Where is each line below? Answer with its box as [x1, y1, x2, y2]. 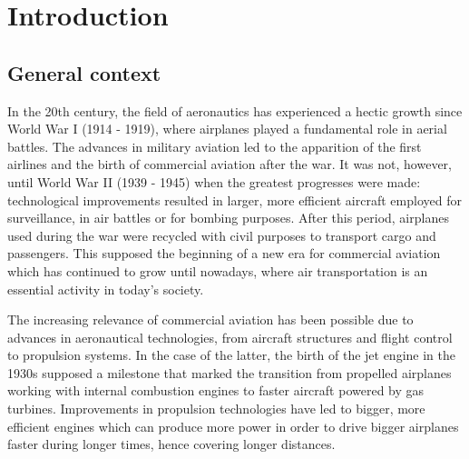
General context [7, 58, 161, 86]
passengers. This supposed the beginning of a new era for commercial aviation [7, 244, 441, 263]
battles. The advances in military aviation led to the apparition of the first [7, 136, 422, 155]
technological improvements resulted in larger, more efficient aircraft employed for [7, 190, 462, 209]
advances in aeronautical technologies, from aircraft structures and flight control [7, 327, 453, 346]
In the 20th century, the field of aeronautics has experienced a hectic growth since [7, 101, 463, 120]
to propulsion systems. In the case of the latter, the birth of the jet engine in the [7, 345, 455, 364]
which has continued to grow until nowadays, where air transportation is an [7, 261, 428, 280]
